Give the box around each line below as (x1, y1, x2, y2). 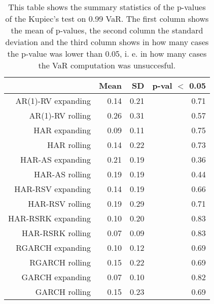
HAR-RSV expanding (14, 183, 91, 195)
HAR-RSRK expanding (8, 212, 91, 224)
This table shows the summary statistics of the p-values (8, 1, 206, 13)
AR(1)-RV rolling (29, 109, 91, 121)
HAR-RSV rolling (28, 198, 91, 209)
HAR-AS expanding (20, 154, 91, 165)
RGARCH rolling (29, 256, 91, 268)
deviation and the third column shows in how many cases (5, 36, 209, 48)
